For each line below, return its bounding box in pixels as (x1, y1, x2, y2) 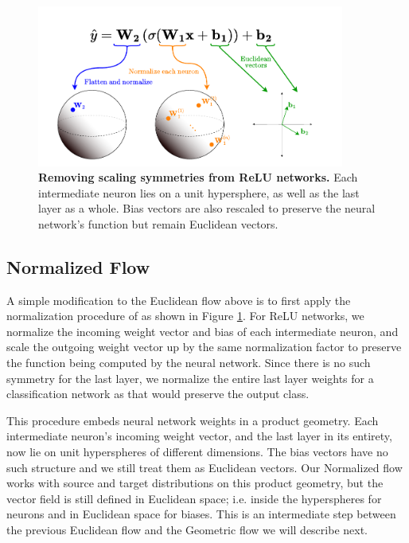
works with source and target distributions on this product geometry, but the (6, 475, 384, 491)
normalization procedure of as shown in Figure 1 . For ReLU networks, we (6, 307, 364, 324)
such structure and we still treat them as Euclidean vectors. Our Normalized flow (6, 459, 403, 475)
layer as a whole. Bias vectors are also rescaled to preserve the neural (38, 200, 376, 217)
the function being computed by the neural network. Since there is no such (6, 354, 371, 371)
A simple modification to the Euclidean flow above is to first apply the (6, 291, 351, 308)
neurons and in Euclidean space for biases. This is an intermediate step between (6, 506, 396, 522)
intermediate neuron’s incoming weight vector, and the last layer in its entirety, (6, 428, 392, 444)
